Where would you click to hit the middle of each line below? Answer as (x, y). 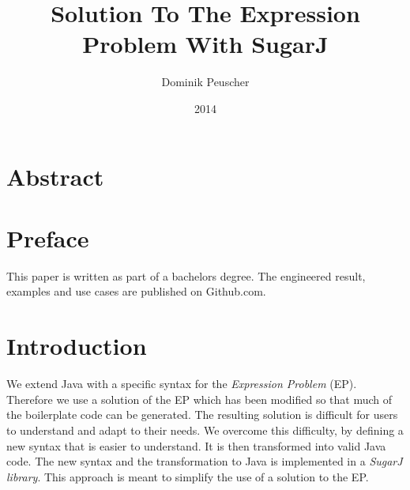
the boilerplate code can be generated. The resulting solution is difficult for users (202, 415)
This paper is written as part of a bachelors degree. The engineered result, (186, 275)
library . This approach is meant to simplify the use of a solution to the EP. (188, 476)
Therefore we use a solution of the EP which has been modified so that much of (199, 399)
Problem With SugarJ (205, 44)
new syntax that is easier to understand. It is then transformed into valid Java (196, 445)
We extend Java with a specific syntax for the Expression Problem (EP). (182, 384)
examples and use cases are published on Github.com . (136, 291)
